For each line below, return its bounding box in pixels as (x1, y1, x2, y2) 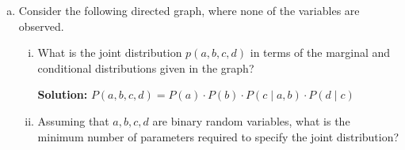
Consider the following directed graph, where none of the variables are (18, 2, 360, 18)
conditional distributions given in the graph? (37, 59, 254, 76)
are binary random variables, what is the (152, 112, 350, 129)
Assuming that (37, 112, 109, 129)
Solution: (37, 86, 88, 103)
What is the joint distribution (37, 44, 182, 61)
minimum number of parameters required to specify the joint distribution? (37, 128, 399, 144)
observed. (18, 17, 64, 34)
